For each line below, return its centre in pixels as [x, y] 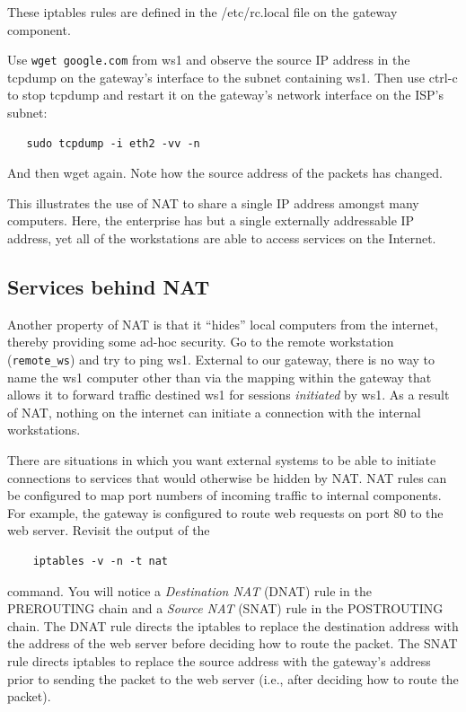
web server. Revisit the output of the [109, 530]
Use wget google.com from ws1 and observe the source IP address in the [209, 60]
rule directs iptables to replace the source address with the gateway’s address [219, 660]
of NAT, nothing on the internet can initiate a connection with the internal [214, 412]
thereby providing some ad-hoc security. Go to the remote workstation [201, 342]
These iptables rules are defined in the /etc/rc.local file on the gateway [202, 12]
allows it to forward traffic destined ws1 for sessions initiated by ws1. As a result [229, 395]
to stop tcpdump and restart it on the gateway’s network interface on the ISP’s [225, 95]
